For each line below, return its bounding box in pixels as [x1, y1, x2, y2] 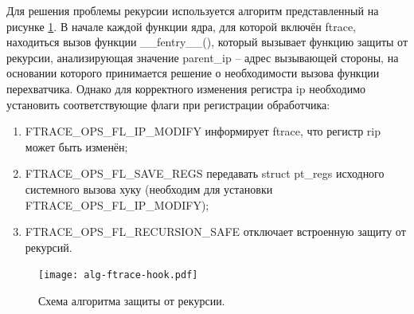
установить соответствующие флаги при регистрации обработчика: [6, 96, 330, 112]
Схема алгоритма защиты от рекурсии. [38, 292, 225, 308]
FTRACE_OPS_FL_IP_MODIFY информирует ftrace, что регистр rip [25, 123, 381, 139]
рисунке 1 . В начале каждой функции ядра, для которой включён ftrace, [6, 18, 357, 34]
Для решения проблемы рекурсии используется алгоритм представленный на [6, 2, 379, 18]
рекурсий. [25, 238, 72, 255]
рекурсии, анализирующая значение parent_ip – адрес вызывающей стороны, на [6, 49, 399, 65]
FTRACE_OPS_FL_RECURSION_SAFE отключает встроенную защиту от [25, 223, 406, 240]
